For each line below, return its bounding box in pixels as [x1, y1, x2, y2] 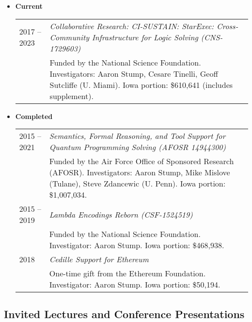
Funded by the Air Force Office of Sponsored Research [49, 155, 234, 167]
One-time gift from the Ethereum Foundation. [49, 268, 206, 279]
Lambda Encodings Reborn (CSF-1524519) [49, 208, 193, 220]
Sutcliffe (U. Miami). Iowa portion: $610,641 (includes [49, 79, 233, 90]
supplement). [49, 90, 94, 102]
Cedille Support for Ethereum [49, 254, 149, 265]
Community [49, 31, 89, 43]
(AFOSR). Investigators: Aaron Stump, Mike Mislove [49, 167, 230, 178]
